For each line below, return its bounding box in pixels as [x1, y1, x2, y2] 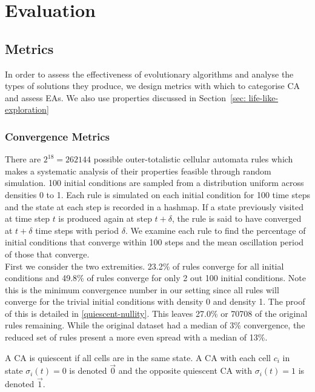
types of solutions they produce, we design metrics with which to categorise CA [5, 79, 300, 92]
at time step [5, 212, 50, 225]
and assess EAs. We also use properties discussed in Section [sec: [5, 91, 246, 104]
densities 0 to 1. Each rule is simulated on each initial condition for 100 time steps [5, 188, 310, 201]
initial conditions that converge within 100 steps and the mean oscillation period [5, 236, 304, 248]
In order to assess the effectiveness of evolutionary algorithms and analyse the [5, 67, 294, 80]
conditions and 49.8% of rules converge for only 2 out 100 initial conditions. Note [5, 271, 306, 284]
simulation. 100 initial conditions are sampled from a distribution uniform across [5, 176, 304, 189]
